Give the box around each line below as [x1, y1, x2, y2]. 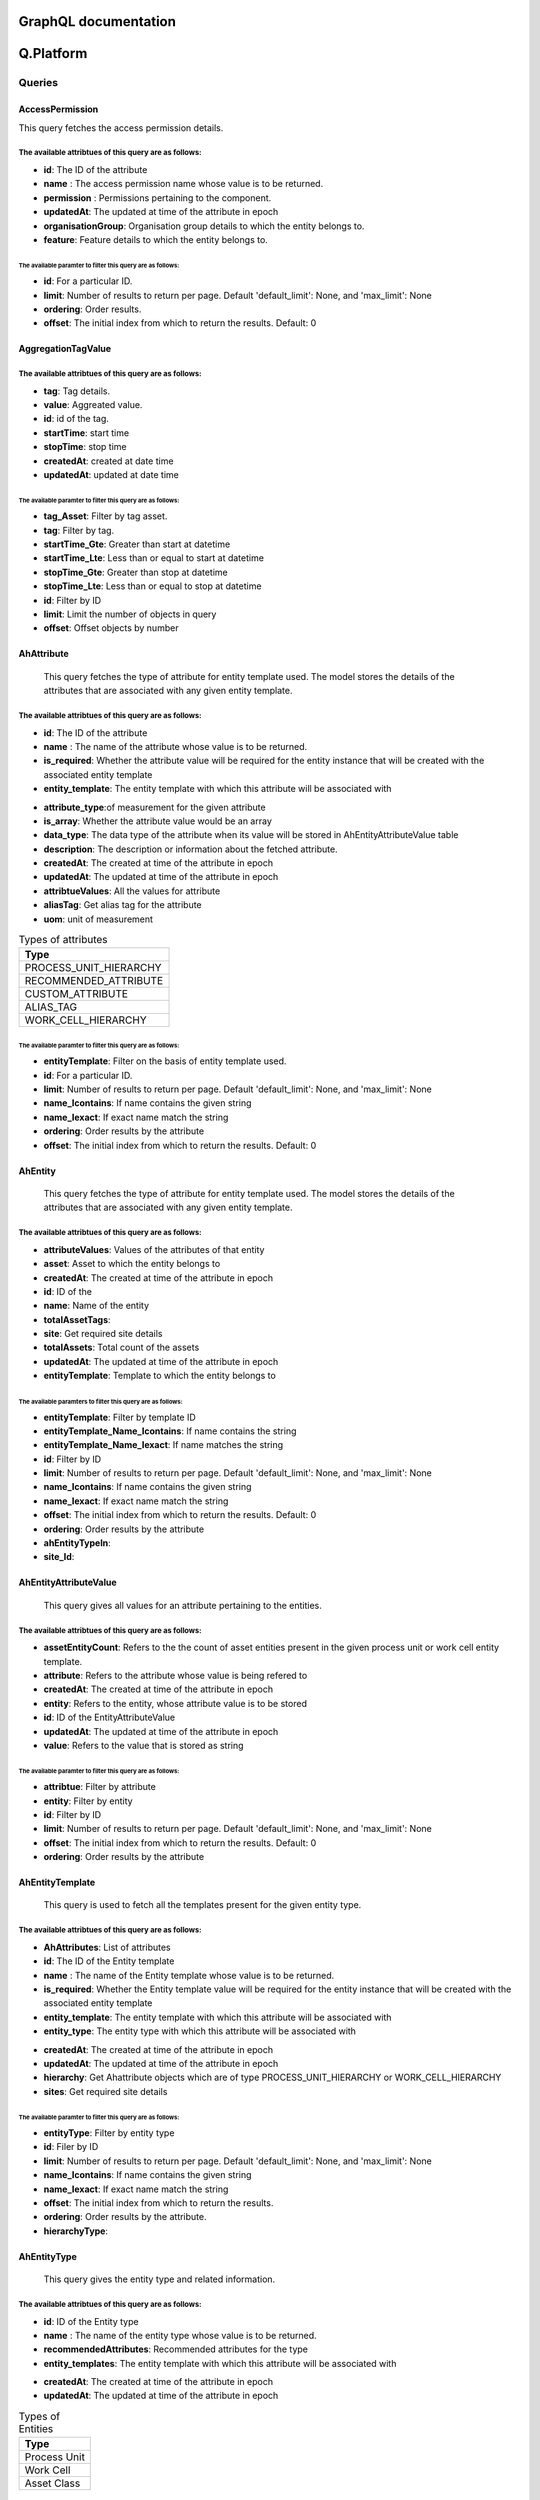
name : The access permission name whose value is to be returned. [43, 178, 324, 190]
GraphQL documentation [18, 13, 177, 30]
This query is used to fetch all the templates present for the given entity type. [43, 1899, 362, 1911]
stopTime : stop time [43, 441, 127, 453]
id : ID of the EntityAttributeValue [43, 1711, 176, 1724]
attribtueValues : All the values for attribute [43, 885, 221, 897]
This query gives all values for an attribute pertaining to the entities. [43, 1599, 322, 1611]
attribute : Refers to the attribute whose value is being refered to [43, 1669, 308, 1681]
